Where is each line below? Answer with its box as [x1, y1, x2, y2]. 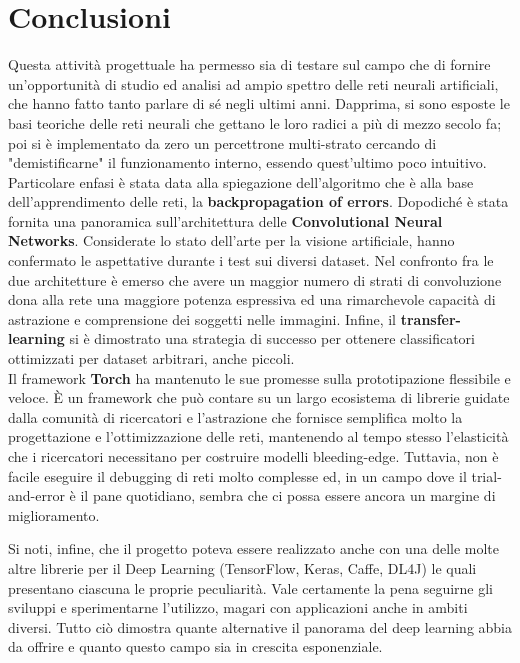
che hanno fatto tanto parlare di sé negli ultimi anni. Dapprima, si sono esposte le [8, 93, 510, 114]
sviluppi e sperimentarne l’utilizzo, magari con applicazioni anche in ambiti [8, 597, 468, 618]
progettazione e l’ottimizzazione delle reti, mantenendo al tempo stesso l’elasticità [8, 426, 509, 447]
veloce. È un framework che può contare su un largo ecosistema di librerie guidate [8, 387, 510, 408]
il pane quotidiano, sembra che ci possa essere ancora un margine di [80, 485, 496, 506]
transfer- [400, 308, 461, 329]
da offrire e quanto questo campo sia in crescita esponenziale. [8, 636, 383, 657]
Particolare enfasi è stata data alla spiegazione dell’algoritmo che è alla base [8, 171, 474, 192]
